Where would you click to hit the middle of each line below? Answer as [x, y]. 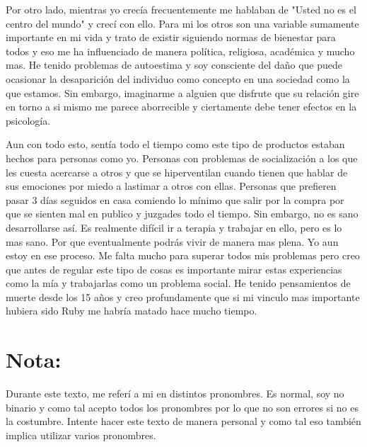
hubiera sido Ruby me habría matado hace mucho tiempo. [132, 311]
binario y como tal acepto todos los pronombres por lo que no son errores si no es [182, 407]
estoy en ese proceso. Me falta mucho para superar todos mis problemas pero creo [183, 255]
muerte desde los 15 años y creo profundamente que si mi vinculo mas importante [183, 296]
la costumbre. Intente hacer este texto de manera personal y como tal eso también [183, 421]
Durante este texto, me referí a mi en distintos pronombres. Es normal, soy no [175, 394]
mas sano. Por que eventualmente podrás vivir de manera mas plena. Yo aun [172, 241]
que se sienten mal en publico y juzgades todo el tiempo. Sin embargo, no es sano [182, 214]
